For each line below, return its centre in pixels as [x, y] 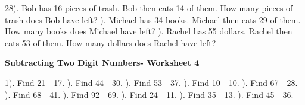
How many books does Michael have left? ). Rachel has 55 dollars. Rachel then [149, 31]
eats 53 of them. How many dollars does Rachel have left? [111, 42]
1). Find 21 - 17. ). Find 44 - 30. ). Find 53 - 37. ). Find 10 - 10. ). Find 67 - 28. [151, 82]
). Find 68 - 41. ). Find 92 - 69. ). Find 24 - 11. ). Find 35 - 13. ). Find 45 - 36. [149, 94]
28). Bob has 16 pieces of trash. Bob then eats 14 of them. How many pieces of [149, 8]
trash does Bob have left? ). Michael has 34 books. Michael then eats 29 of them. [153, 19]
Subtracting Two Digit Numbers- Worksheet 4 [102, 63]
